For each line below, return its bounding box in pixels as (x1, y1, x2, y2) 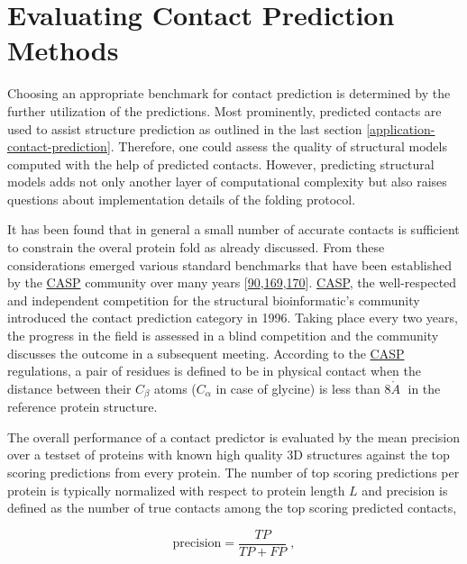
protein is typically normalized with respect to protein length (7, 480, 345, 499)
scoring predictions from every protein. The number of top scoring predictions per (7, 463, 460, 482)
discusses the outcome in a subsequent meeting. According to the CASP (7, 343, 405, 362)
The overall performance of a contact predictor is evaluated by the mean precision (7, 427, 461, 446)
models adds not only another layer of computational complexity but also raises (7, 172, 447, 191)
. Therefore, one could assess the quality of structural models (110, 137, 447, 156)
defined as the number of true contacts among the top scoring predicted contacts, (7, 498, 457, 517)
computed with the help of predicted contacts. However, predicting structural (7, 154, 435, 173)
